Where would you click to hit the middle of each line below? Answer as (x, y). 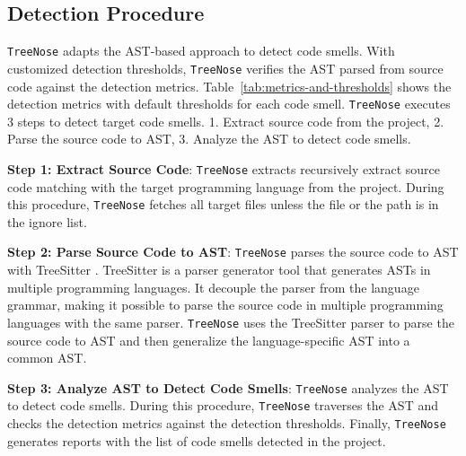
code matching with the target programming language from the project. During (226, 186)
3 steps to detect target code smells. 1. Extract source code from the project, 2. (226, 121)
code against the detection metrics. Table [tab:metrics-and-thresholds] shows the (229, 86)
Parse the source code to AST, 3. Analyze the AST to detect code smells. (209, 139)
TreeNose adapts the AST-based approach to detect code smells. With (201, 51)
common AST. (47, 358)
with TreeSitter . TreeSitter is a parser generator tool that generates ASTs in (219, 270)
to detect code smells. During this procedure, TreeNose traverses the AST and (223, 405)
